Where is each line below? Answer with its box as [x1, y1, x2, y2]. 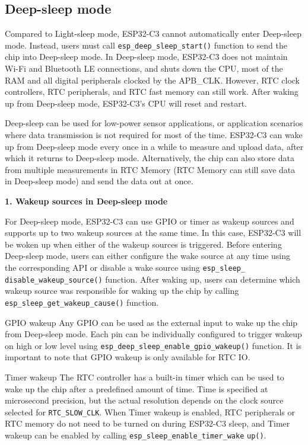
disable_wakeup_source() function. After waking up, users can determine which [5, 273, 300, 285]
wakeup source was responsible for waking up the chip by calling [5, 284, 239, 297]
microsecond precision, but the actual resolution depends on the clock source [5, 394, 284, 406]
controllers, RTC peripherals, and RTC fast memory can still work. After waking [5, 85, 299, 98]
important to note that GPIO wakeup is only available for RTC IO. [5, 351, 250, 363]
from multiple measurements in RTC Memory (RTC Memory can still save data [5, 163, 296, 175]
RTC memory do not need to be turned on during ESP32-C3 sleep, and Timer [5, 417, 290, 430]
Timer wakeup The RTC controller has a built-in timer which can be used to [5, 370, 284, 383]
